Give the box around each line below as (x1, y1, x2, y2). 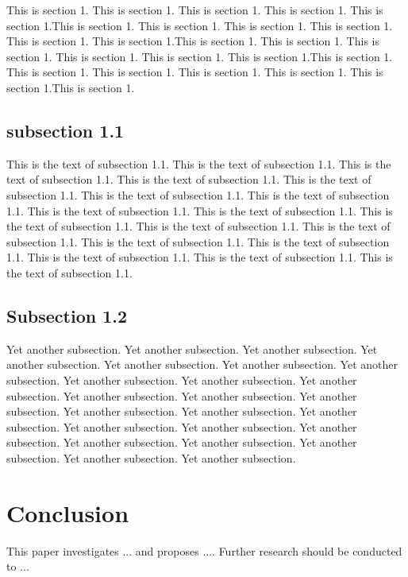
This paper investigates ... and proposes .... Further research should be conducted (6, 542, 402, 559)
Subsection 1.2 (6, 303, 128, 327)
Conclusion (6, 496, 129, 529)
